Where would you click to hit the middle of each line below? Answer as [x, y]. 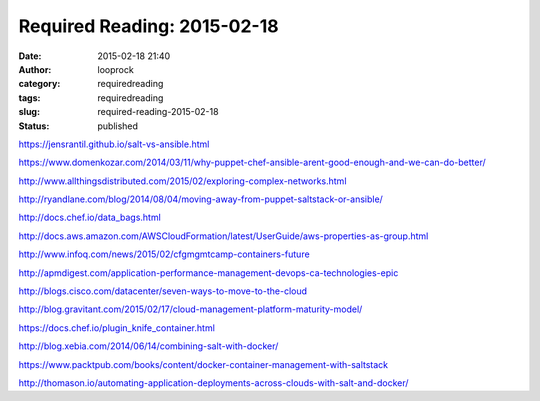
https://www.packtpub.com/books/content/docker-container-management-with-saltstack [203, 364]
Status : [34, 126]
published [118, 126]
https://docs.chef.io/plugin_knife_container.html [116, 327]
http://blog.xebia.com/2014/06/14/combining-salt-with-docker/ [148, 346]
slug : [29, 112]
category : [39, 84]
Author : [35, 69]
